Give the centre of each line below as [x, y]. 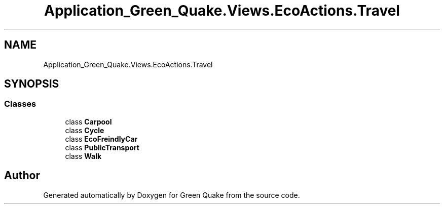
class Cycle [85, 130]
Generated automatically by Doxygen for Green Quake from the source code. [172, 195]
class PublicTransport [102, 147]
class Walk [83, 156]
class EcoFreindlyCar [101, 139]
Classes [20, 104]
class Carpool [88, 121]
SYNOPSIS [32, 84]
